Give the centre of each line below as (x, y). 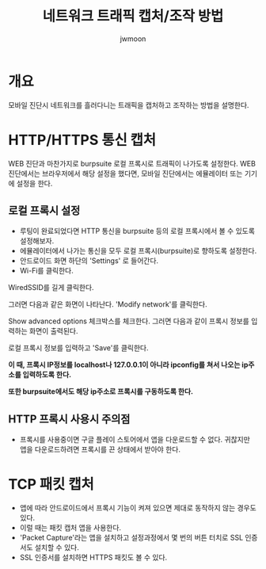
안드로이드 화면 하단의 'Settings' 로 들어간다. (89, 261)
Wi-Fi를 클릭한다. (46, 271)
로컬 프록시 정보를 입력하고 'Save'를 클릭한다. (78, 348)
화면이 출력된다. (53, 331)
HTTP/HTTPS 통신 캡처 (82, 140)
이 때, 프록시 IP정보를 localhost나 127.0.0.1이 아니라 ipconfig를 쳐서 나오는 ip (128, 365)
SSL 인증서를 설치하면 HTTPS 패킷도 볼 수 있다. (93, 558)
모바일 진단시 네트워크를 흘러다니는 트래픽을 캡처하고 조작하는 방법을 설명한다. (129, 105)
